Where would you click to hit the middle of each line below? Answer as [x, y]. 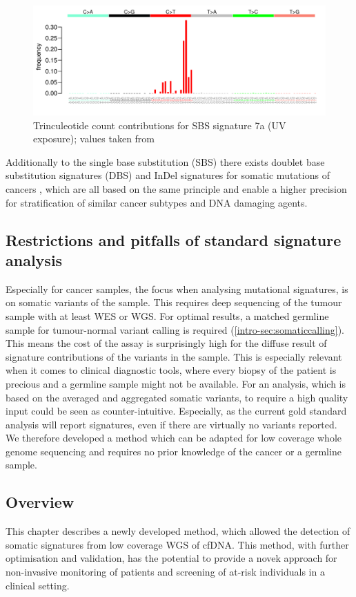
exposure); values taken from [94, 139]
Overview [40, 502]
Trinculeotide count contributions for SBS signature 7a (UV [160, 125]
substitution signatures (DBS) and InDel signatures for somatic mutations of [168, 175]
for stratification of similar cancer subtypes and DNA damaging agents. [157, 202]
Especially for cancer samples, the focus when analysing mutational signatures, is [177, 288]
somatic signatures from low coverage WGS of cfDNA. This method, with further [177, 544]
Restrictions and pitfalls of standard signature [174, 239]
